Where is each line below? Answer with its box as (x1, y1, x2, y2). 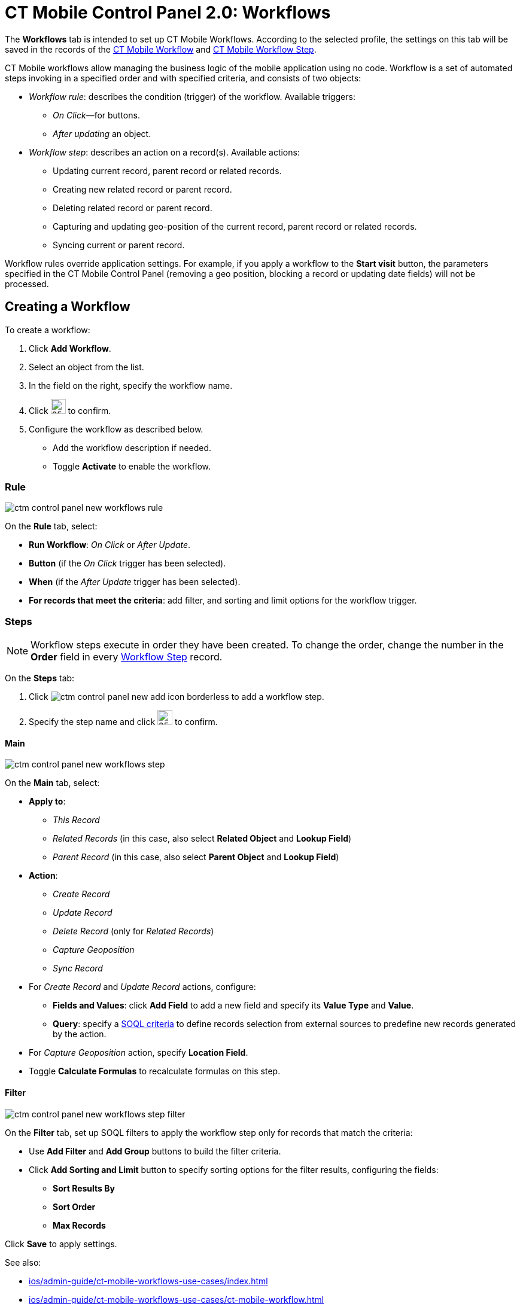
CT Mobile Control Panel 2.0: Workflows (5, 2, 331, 23)
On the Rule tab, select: (5, 521, 98, 532)
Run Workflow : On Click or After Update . (29, 540, 191, 550)
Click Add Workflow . (29, 343, 111, 354)
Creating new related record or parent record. (53, 184, 232, 194)
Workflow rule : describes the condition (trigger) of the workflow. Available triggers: (29, 91, 355, 102)
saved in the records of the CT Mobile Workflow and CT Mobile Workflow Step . (5, 44, 317, 54)
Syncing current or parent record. (53, 239, 185, 250)
